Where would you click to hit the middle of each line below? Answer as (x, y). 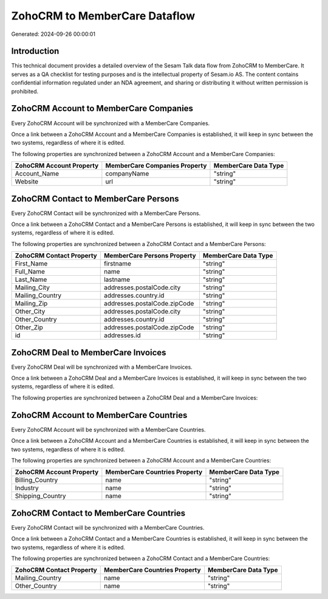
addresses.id (122, 335)
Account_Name (37, 174)
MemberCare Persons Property (150, 256)
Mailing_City (32, 287)
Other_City (30, 312)
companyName (127, 174)
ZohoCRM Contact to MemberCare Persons (95, 198)
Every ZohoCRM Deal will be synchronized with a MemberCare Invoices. (102, 367)
